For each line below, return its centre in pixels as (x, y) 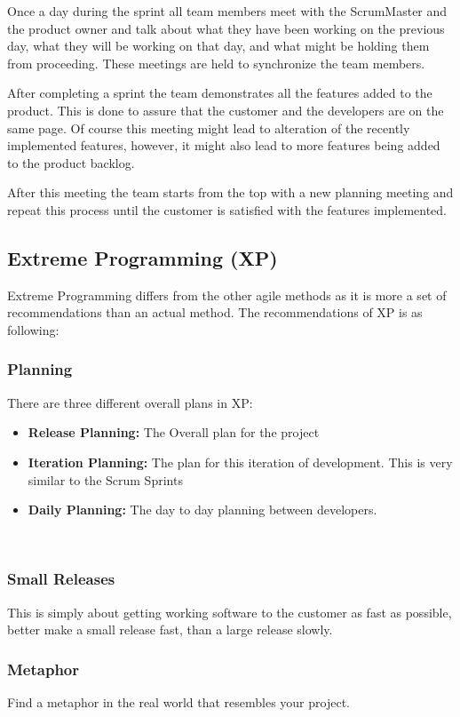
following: (33, 329)
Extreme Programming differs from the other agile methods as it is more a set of (227, 295)
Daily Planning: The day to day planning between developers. (202, 510)
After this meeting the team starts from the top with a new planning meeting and (230, 192)
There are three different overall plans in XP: (130, 402)
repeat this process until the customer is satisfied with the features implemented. (227, 209)
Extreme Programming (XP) (143, 257)
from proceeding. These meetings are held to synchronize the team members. (216, 63)
